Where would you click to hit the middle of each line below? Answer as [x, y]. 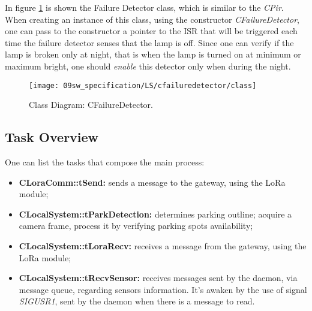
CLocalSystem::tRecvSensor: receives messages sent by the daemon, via [158, 278]
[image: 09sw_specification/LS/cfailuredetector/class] [143, 85]
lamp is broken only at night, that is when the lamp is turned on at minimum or [153, 54]
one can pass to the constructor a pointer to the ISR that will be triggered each [151, 31]
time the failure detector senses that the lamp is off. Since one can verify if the [149, 42]
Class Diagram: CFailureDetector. [91, 105]
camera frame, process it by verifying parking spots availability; [136, 226]
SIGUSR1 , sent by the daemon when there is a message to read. [137, 301]
